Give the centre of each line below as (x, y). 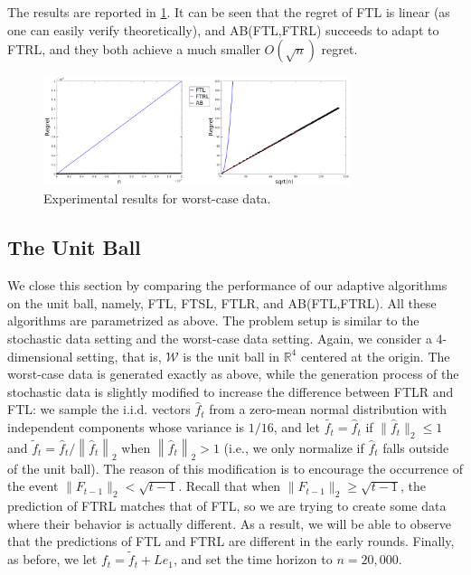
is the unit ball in (231, 356)
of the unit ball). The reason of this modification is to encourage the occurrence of (235, 468)
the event (33, 486)
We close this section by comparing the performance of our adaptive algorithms (227, 285)
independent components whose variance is (126, 427)
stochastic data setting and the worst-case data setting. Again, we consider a (220, 338)
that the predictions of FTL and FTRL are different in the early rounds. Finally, (231, 541)
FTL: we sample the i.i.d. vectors (99, 409)
